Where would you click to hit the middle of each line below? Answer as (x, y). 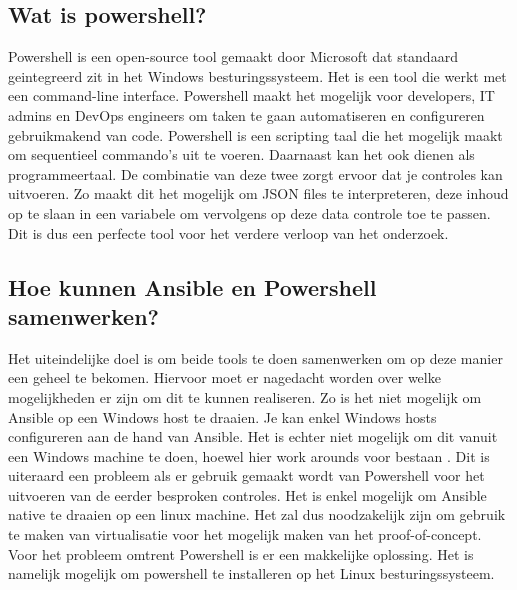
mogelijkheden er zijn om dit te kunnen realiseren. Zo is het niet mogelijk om (245, 396)
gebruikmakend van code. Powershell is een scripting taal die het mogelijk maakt (255, 134)
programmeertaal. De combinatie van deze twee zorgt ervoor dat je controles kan (255, 173)
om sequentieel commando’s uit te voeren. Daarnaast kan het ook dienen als (241, 154)
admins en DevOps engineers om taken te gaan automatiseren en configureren (246, 114)
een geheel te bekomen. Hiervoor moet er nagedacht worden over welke (224, 377)
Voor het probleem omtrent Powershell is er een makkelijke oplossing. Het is (241, 553)
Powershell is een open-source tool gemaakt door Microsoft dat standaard (233, 56)
